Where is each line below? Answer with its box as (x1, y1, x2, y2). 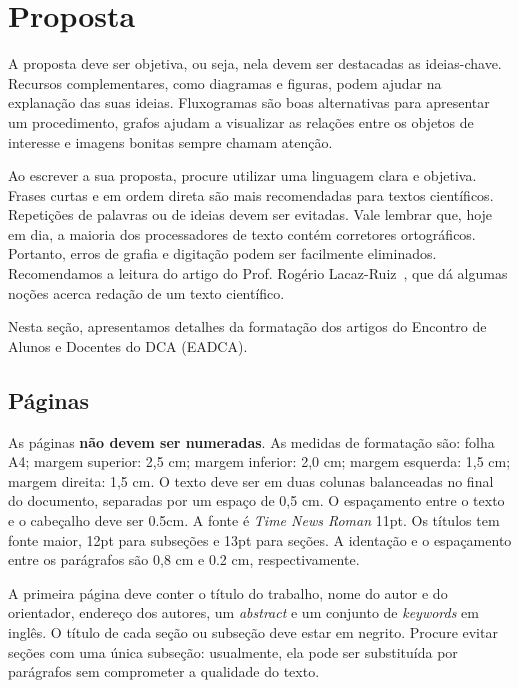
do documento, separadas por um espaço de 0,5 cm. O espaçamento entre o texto (8, 490, 505, 511)
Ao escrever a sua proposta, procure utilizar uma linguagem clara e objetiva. (8, 165, 477, 186)
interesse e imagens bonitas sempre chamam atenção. (8, 131, 333, 152)
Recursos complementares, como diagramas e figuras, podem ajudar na (8, 72, 442, 93)
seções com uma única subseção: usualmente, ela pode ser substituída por (8, 641, 458, 662)
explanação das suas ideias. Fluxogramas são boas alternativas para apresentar (8, 92, 490, 113)
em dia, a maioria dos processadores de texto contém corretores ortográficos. (8, 223, 476, 244)
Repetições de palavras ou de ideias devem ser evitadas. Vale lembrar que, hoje (8, 204, 493, 225)
